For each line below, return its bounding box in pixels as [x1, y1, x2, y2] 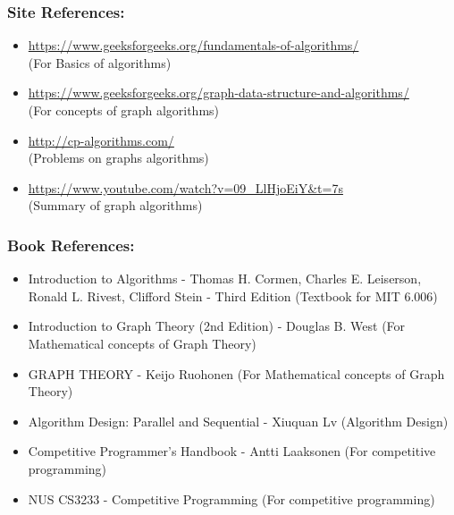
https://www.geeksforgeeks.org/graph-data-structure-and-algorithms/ [28, 83, 409, 102]
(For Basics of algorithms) [28, 53, 172, 72]
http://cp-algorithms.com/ [28, 131, 174, 149]
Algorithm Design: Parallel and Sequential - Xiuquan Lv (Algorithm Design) [28, 411, 449, 430]
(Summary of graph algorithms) [28, 196, 203, 215]
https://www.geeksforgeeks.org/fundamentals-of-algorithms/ [28, 36, 359, 55]
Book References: [7, 233, 135, 256]
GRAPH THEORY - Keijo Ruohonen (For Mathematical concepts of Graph [28, 364, 445, 383]
